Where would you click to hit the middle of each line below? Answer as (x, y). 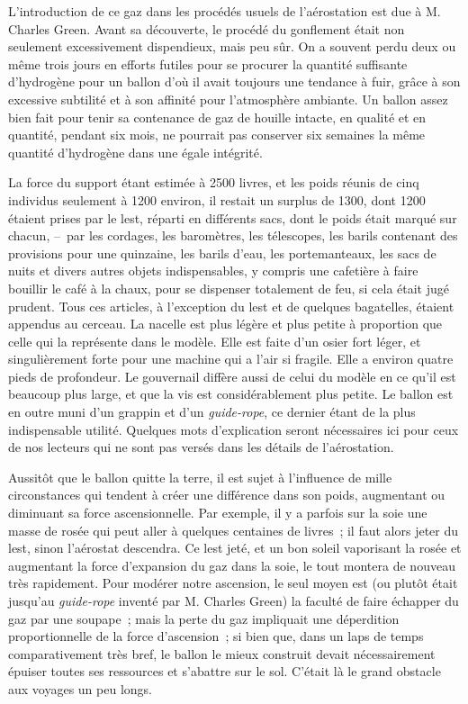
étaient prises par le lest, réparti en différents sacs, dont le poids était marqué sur (233, 217)
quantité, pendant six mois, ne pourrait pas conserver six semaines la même (217, 135)
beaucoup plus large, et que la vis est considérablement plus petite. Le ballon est (231, 394)
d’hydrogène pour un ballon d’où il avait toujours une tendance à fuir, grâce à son (234, 81)
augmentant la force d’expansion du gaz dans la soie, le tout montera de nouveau (232, 565)
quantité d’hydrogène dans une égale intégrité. (135, 152)
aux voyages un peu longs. (80, 688)
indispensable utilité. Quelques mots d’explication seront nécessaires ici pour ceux (234, 429)
